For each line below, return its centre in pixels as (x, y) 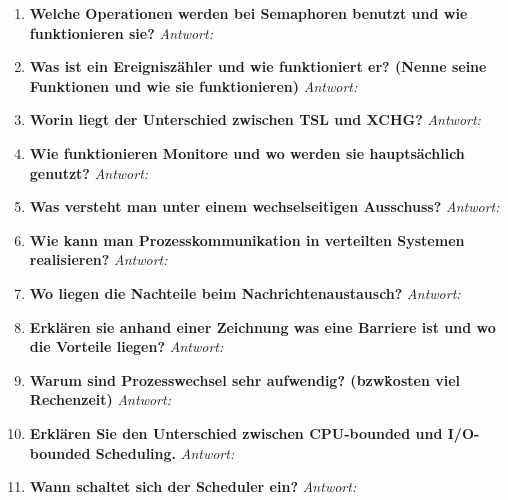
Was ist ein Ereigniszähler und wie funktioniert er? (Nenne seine (258, 66)
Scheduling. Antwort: (165, 452)
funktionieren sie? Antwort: (121, 32)
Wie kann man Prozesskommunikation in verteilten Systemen (247, 239)
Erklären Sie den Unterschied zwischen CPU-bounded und (236, 432)
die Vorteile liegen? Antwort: (126, 346)
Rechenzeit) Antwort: (100, 399)
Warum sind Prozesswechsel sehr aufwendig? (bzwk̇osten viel (245, 379)
